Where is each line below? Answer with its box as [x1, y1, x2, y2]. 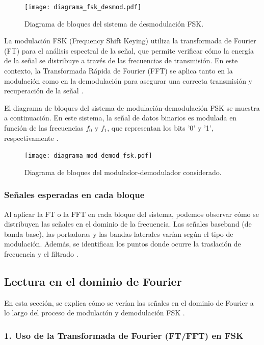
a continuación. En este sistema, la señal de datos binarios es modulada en [4, 112, 237, 123]
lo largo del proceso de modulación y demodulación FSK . [4, 307, 185, 318]
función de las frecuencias [4, 122, 84, 133]
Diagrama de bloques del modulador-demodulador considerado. [24, 166, 222, 177]
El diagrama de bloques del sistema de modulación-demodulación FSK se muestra [4, 102, 260, 113]
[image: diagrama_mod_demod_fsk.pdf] [24, 152, 152, 160]
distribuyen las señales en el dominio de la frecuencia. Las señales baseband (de [4, 218, 252, 229]
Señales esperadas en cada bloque [4, 188, 145, 201]
